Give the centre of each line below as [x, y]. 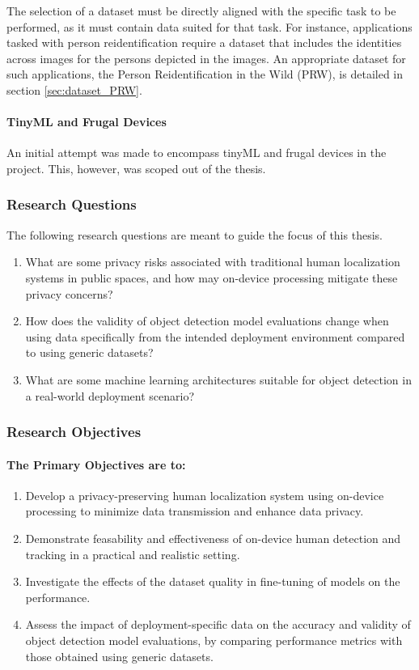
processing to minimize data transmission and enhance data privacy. [195, 511]
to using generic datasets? [89, 352]
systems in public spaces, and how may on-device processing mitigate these [212, 277]
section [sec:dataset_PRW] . [74, 89]
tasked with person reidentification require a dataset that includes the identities [204, 42]
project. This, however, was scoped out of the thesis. [136, 168]
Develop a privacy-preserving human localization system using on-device [205, 495]
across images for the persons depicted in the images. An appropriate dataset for [206, 58]
